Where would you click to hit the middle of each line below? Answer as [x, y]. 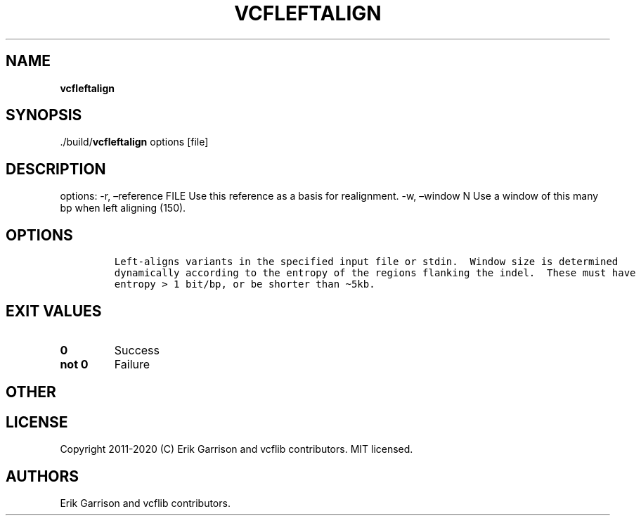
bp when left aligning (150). [123, 208]
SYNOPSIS [44, 115]
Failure [132, 364]
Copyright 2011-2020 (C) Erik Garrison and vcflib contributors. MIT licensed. [237, 449]
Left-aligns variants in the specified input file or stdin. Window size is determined [366, 262]
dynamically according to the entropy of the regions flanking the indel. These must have [375, 273]
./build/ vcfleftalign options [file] [134, 142]
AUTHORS [43, 476]
